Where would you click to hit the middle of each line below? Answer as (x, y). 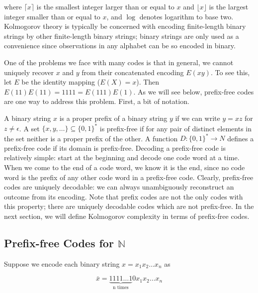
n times (121, 288)
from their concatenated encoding (133, 72)
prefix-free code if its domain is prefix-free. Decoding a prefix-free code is (115, 147)
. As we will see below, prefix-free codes (194, 91)
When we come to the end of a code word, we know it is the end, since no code (125, 167)
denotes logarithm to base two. (186, 16)
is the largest (229, 6)
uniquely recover (29, 72)
